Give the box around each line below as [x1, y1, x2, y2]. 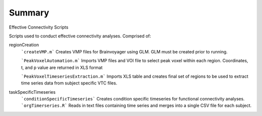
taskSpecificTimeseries [9, 89, 56, 95]
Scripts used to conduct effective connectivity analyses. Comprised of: [9, 33, 151, 39]
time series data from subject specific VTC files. [21, 80, 117, 86]
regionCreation [9, 42, 39, 48]
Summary [9, 7, 49, 18]
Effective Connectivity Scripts [9, 24, 69, 30]
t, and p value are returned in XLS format [21, 65, 103, 70]
